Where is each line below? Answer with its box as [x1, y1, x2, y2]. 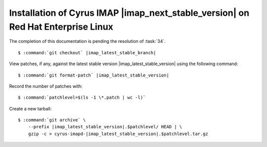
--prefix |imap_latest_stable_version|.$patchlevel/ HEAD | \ [28, 124, 182, 130]
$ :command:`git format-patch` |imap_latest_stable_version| [18, 72, 169, 78]
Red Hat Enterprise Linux [9, 21, 114, 32]
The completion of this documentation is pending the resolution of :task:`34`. [9, 38, 166, 44]
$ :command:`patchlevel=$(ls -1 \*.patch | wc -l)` [18, 95, 146, 101]
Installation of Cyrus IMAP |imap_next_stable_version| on [9, 7, 250, 18]
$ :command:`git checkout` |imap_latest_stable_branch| [18, 50, 156, 55]
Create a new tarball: [9, 106, 52, 111]
